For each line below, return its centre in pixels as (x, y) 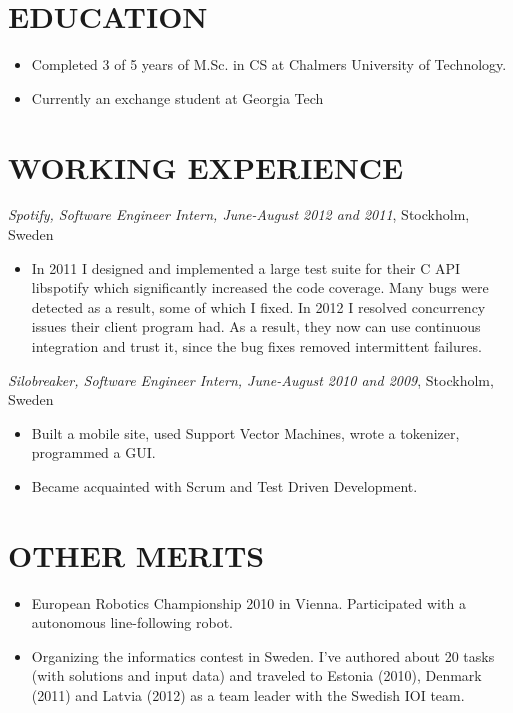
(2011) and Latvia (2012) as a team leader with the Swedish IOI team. (248, 695)
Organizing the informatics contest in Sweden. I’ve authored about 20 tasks (263, 655)
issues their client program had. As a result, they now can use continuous (256, 326)
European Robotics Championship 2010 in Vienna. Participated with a (248, 602)
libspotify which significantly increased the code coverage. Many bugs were (260, 287)
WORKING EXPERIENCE (206, 166)
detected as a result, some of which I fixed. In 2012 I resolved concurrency (258, 306)
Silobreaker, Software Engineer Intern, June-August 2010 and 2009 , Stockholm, (251, 379)
